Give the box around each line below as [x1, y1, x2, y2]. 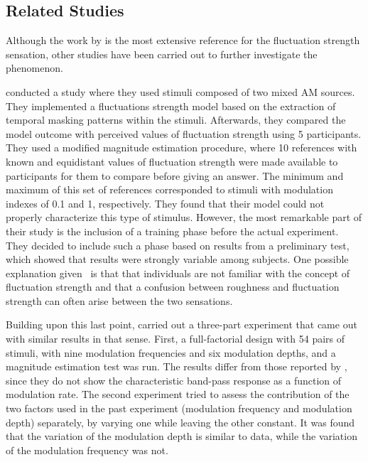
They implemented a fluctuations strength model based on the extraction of [6, 98, 336, 113]
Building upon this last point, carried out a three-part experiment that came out [6, 317, 357, 332]
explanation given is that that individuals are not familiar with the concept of [6, 265, 350, 280]
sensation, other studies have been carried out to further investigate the [6, 46, 318, 61]
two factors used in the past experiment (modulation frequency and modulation [6, 401, 352, 416]
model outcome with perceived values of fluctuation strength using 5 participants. [6, 126, 362, 141]
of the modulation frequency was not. [6, 442, 168, 457]
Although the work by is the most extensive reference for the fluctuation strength [6, 33, 360, 48]
